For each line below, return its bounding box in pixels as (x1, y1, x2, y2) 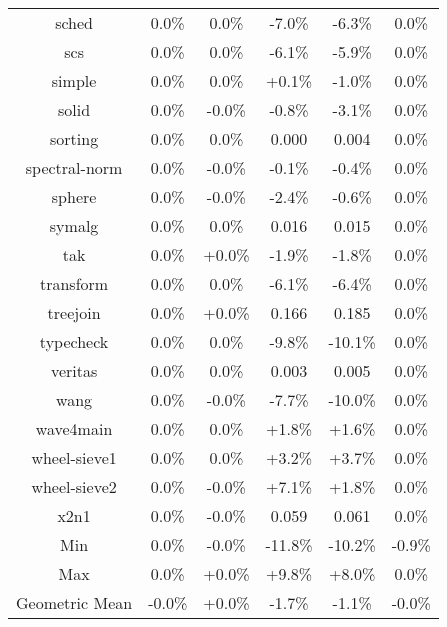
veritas (50, 359, 98, 382)
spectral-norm (25, 156, 123, 179)
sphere (51, 185, 97, 208)
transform (39, 272, 109, 295)
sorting (50, 127, 99, 150)
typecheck (39, 330, 109, 353)
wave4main (35, 417, 113, 440)
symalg (49, 214, 99, 237)
